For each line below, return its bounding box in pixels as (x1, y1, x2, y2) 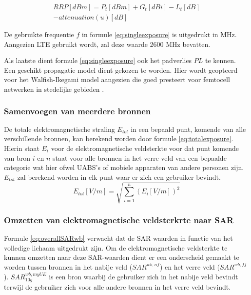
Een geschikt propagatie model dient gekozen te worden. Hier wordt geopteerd (4, 64, 238, 75)
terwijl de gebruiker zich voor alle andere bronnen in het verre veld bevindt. (4, 281, 231, 292)
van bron (4, 152, 31, 163)
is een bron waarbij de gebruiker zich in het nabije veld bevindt (49, 271, 238, 281)
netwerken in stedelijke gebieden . (4, 84, 104, 94)
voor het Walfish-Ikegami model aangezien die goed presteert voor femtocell (4, 74, 230, 84)
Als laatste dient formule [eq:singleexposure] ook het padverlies (4, 55, 192, 65)
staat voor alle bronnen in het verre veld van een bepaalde (53, 152, 227, 163)
